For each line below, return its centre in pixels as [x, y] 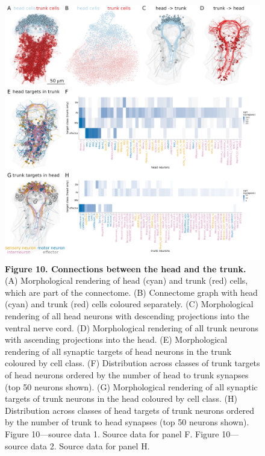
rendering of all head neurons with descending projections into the [127, 315]
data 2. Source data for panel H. [90, 445]
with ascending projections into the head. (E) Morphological [116, 339]
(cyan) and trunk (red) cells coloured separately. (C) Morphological [129, 304]
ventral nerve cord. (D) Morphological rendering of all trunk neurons [132, 327]
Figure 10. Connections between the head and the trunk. [126, 268]
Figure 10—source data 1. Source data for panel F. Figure [112, 433]
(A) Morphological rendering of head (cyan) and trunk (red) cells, [126, 280]
